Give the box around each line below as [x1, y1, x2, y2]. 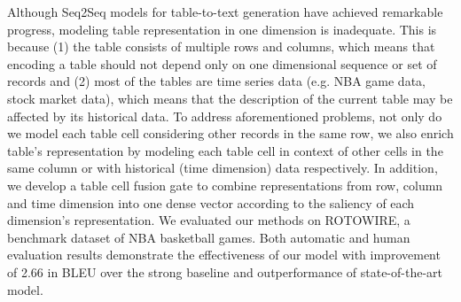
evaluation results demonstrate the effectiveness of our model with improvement [7, 245, 441, 264]
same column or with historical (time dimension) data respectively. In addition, [7, 159, 438, 177]
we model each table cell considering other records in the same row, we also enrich [7, 124, 454, 143]
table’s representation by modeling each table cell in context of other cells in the [7, 141, 443, 159]
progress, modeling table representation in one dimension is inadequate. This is [7, 19, 437, 38]
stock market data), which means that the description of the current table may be [7, 89, 453, 107]
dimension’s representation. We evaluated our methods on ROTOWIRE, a [7, 211, 410, 229]
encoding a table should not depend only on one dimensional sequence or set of [7, 54, 437, 73]
